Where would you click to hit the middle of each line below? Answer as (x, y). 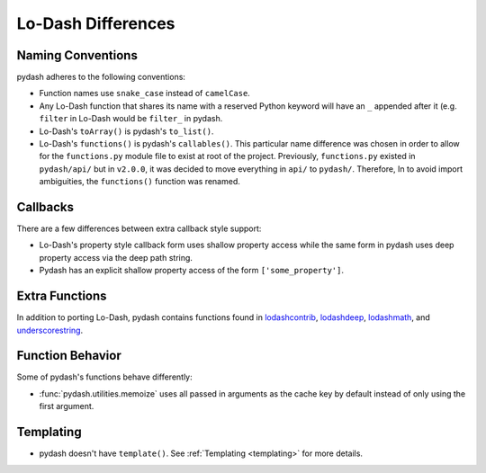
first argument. (67, 406)
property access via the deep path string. (116, 257)
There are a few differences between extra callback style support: (139, 228)
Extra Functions (62, 296)
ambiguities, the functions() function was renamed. (139, 182)
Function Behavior (69, 356)
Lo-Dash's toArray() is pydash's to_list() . (126, 131)
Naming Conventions (77, 55)
